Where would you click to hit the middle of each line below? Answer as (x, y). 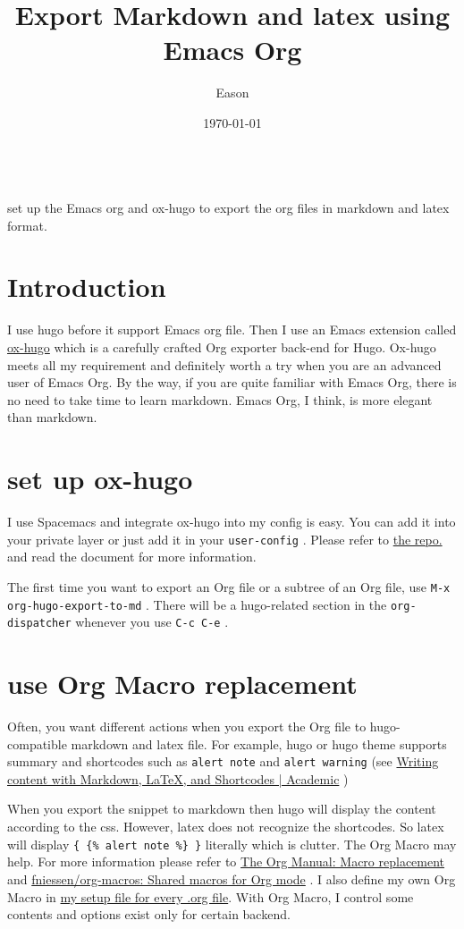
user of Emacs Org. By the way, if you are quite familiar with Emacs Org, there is (232, 382)
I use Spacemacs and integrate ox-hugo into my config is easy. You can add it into (232, 522)
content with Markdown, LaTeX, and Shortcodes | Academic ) (178, 778)
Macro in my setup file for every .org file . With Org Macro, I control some (211, 896)
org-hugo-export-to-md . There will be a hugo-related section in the (197, 604)
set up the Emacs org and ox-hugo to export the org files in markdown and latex (228, 208)
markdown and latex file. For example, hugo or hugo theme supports (259, 743)
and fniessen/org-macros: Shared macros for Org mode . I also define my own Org (232, 878)
